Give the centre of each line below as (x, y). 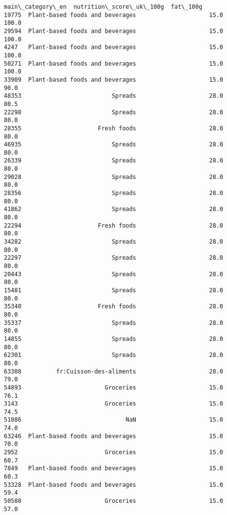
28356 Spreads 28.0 (114, 193)
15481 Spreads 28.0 (114, 290)
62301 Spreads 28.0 (114, 355)
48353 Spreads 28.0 (114, 96)
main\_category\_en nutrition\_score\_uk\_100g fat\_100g (103, 7)
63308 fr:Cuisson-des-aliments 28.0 (114, 371)
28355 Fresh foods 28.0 (114, 128)
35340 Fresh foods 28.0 (114, 307)
